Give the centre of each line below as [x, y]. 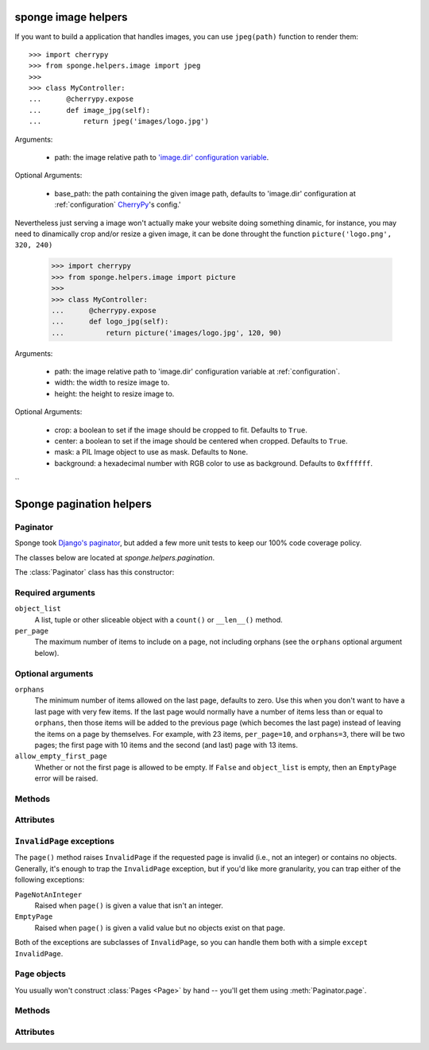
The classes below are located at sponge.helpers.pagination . [114, 557]
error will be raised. [66, 778]
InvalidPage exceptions [65, 841]
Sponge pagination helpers [83, 504]
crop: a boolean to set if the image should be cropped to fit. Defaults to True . [181, 430]
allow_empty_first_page [61, 756]
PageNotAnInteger [48, 895]
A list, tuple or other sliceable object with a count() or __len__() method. [158, 619]
